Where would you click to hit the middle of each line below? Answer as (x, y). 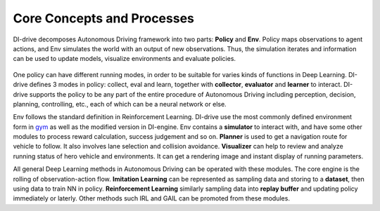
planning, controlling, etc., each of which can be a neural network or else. (120, 104)
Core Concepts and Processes (104, 18)
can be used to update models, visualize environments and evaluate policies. (124, 59)
